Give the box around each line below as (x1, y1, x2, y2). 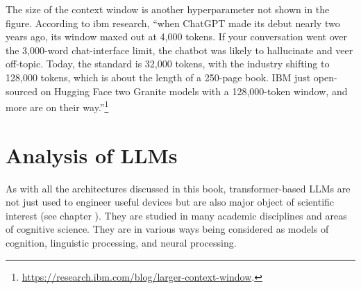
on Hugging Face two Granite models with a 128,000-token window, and (40, 83, 348, 98)
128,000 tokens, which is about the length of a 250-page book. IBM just (6, 69, 311, 84)
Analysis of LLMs (6, 140, 178, 169)
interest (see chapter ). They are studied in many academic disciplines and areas (6, 208, 347, 222)
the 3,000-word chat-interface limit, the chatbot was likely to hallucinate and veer (6, 42, 353, 57)
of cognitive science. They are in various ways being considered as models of (6, 222, 329, 236)
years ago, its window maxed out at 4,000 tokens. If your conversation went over (6, 29, 347, 44)
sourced (6, 83, 38, 98)
